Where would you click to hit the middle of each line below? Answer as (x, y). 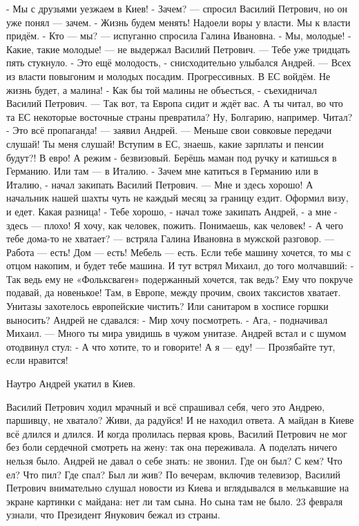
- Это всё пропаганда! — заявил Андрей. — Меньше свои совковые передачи (169, 130)
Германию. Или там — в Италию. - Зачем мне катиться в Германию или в (162, 171)
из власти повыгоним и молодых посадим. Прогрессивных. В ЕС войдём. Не (168, 76)
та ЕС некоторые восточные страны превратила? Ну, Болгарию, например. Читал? (179, 116)
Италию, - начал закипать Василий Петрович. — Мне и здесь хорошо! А (160, 184)
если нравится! (37, 360)
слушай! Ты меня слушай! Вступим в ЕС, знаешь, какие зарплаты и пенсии (165, 143)
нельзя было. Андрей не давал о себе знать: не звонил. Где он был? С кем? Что (174, 460)
